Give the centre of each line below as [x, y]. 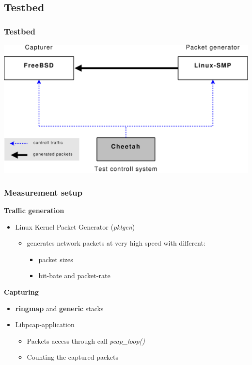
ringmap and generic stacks [59, 308]
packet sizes [56, 259]
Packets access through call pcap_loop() [86, 340]
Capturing [21, 292]
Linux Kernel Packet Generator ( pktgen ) [75, 226]
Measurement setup [43, 192]
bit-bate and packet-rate [74, 275]
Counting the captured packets [72, 357]
